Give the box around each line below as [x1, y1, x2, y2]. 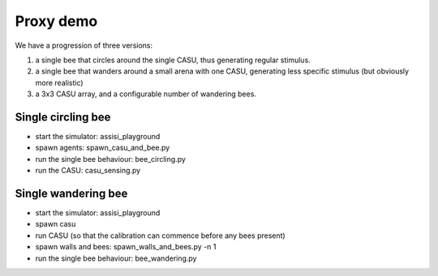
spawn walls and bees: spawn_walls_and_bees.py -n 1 [35, 242, 217, 252]
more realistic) [35, 78, 84, 87]
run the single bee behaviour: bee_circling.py [35, 154, 187, 163]
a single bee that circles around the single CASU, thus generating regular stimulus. [35, 55, 311, 65]
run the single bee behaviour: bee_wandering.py [35, 253, 197, 263]
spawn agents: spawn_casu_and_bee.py [35, 142, 170, 153]
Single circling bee [15, 110, 111, 124]
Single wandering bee [15, 187, 128, 200]
